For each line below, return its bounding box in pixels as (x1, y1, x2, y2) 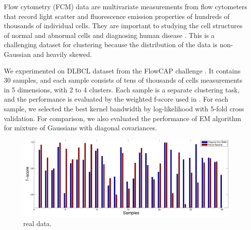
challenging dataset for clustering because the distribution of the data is (4, 39, 218, 50)
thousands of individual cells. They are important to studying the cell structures (4, 20, 243, 31)
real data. (23, 218, 52, 229)
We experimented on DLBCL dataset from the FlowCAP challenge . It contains (4, 65, 241, 75)
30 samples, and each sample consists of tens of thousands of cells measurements (4, 75, 243, 85)
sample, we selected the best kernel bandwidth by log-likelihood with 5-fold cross (4, 103, 244, 113)
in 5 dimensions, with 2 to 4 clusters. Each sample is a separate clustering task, (4, 84, 240, 94)
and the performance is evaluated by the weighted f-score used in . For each (4, 94, 228, 104)
